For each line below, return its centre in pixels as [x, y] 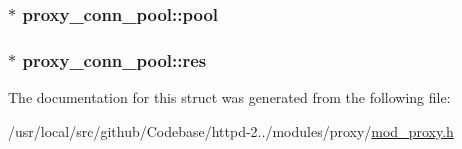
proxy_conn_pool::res [114, 59]
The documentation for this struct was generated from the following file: [229, 97]
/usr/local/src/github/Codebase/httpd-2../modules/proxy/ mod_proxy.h [231, 130]
